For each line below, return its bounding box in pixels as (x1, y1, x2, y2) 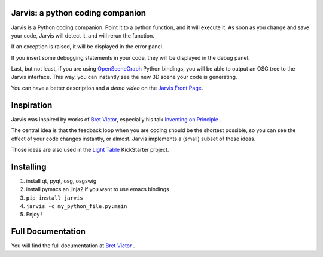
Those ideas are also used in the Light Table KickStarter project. (11, 146, 169, 153)
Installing (11, 161, 47, 172)
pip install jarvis (26, 194, 83, 201)
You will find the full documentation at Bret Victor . (11, 242, 135, 249)
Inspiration (11, 100, 53, 110)
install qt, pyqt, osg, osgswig (26, 177, 97, 185)
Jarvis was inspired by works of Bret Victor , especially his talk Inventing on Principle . (11, 115, 221, 123)
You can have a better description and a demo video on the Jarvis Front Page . (11, 84, 203, 91)
